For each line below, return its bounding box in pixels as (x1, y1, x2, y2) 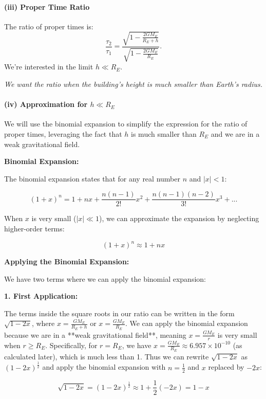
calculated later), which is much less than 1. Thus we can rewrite (4, 351, 209, 361)
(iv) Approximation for (4, 99, 88, 110)
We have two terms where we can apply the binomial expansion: (4, 273, 206, 284)
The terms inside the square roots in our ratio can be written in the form (4, 307, 235, 318)
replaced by (208, 361, 244, 372)
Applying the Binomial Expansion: (4, 256, 129, 267)
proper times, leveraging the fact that (4, 128, 122, 139)
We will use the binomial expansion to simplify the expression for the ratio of (4, 118, 248, 129)
